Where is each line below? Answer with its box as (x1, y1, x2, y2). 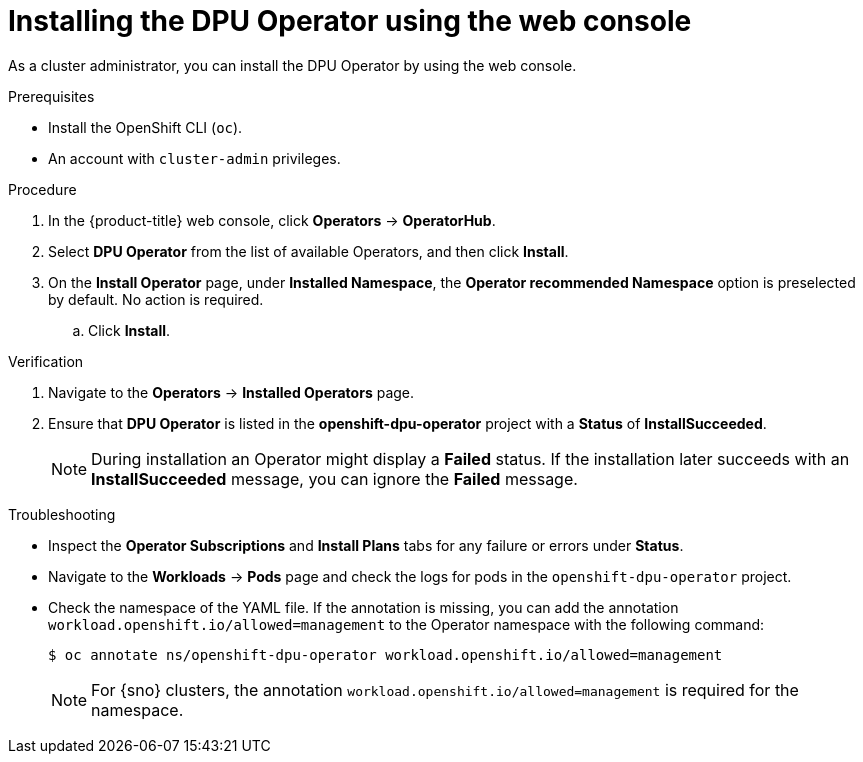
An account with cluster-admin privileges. (48, 149, 341, 167)
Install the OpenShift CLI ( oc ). (48, 118, 243, 136)
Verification (8, 352, 84, 370)
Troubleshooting (8, 505, 116, 523)
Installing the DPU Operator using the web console (8, 4, 692, 38)
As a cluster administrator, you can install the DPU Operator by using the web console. (8, 56, 577, 74)
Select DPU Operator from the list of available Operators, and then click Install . (48, 242, 569, 260)
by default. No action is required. (48, 290, 264, 308)
